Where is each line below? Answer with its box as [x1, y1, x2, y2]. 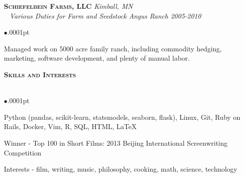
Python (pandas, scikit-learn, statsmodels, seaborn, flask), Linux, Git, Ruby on [4, 111, 241, 122]
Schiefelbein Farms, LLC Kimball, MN [4, 1, 133, 11]
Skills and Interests [4, 69, 76, 79]
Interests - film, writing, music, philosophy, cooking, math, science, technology [4, 164, 238, 174]
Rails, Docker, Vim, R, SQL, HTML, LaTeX [4, 121, 137, 132]
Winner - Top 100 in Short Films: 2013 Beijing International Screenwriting [4, 137, 228, 148]
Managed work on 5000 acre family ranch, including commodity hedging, [4, 43, 222, 53]
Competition [4, 147, 41, 157]
